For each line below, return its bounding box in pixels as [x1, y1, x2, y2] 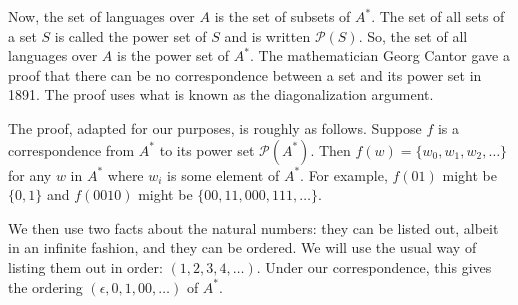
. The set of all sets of [371, 6, 505, 26]
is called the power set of [54, 25, 207, 46]
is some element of [167, 164, 280, 185]
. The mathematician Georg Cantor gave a [250, 45, 510, 66]
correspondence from [8, 139, 135, 160]
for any [8, 164, 52, 185]
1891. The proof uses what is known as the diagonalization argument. [8, 84, 434, 105]
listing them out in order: [8, 256, 163, 277]
